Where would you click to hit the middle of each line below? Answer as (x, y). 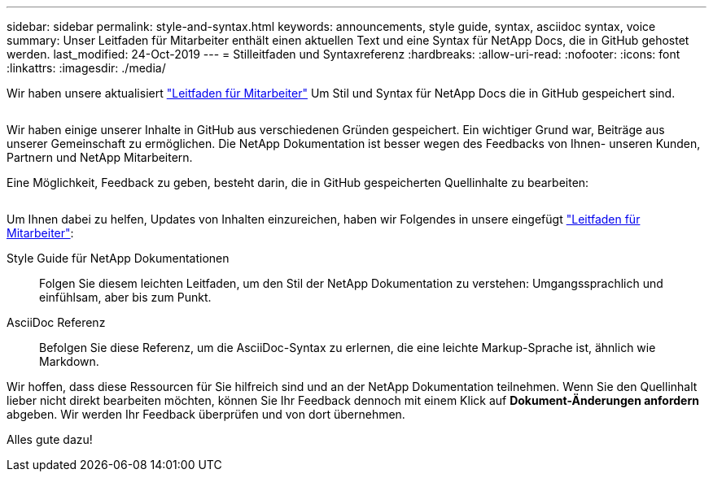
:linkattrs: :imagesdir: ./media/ (86, 68)
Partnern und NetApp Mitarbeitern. (100, 157)
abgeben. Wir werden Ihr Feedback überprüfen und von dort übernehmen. (206, 414)
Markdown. (69, 361)
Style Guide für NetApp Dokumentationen (118, 258)
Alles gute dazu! (50, 439)
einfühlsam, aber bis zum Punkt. (125, 297)
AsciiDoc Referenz (56, 322)
